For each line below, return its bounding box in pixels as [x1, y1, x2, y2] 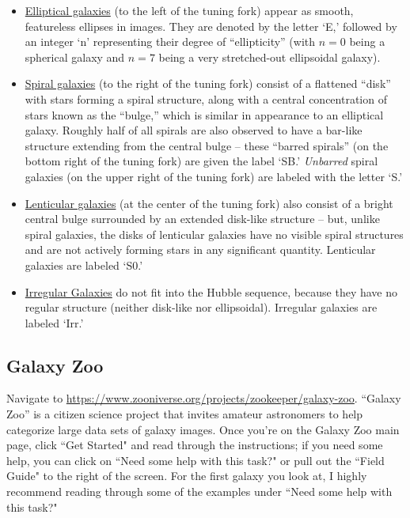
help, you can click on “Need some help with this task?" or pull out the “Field [6, 452, 385, 468]
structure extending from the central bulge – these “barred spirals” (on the [25, 137, 389, 153]
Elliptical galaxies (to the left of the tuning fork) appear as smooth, [25, 2, 354, 18]
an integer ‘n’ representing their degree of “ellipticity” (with [25, 33, 316, 50]
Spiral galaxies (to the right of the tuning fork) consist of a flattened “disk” [25, 75, 391, 92]
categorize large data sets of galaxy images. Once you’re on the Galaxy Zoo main [6, 421, 400, 437]
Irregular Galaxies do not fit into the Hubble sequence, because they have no [25, 283, 398, 300]
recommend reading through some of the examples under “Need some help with [6, 483, 393, 500]
